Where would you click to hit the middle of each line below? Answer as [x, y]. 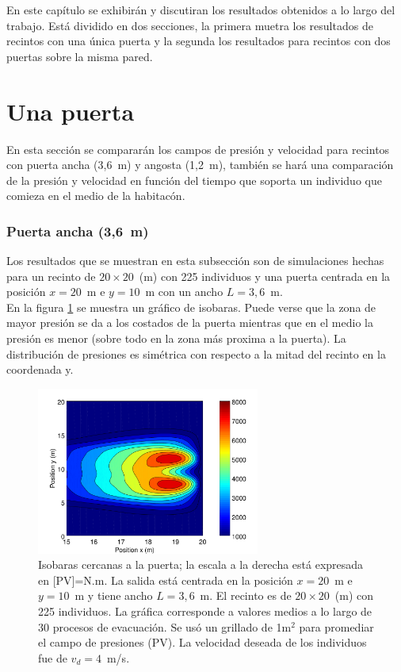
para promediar [336, 626]
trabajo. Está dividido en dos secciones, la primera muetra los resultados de [190, 25]
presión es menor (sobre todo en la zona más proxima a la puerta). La [176, 338]
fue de [53, 657]
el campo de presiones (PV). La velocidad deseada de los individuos [202, 642]
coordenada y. [40, 369]
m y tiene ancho [114, 595]
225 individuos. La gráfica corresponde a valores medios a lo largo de [205, 611]
